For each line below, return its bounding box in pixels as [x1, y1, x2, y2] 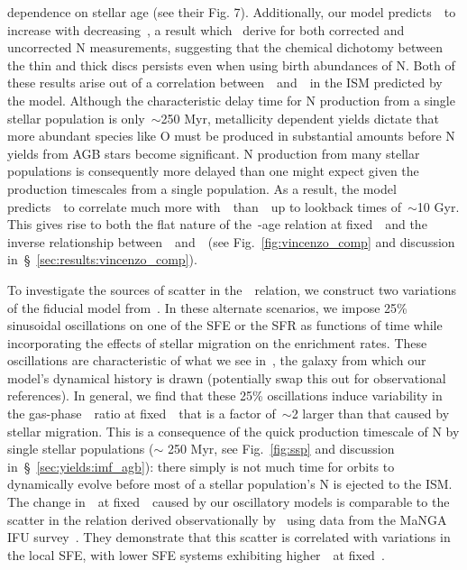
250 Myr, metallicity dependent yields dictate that [160, 108, 440, 127]
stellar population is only [7, 108, 145, 127]
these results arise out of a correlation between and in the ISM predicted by [7, 73, 443, 92]
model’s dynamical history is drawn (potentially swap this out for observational [7, 368, 446, 387]
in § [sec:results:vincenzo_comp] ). [7, 250, 197, 269]
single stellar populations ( [7, 439, 154, 458]
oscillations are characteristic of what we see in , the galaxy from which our [7, 351, 426, 370]
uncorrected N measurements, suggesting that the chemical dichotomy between [7, 38, 443, 57]
